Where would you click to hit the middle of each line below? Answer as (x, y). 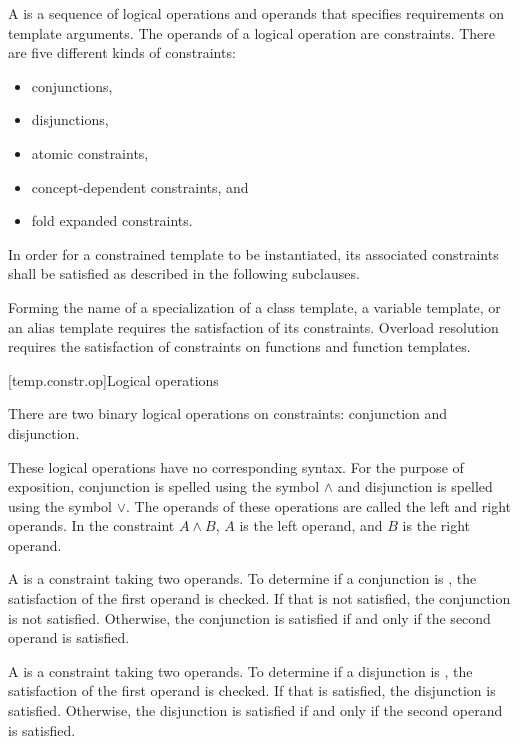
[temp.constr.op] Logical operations (113, 379)
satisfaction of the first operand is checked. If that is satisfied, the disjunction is (252, 690)
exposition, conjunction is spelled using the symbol (164, 486)
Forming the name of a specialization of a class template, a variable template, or (254, 306)
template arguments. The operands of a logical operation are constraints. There (252, 32)
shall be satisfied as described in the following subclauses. (184, 273)
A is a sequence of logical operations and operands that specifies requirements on (256, 13)
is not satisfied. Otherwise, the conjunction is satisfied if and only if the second (249, 617)
